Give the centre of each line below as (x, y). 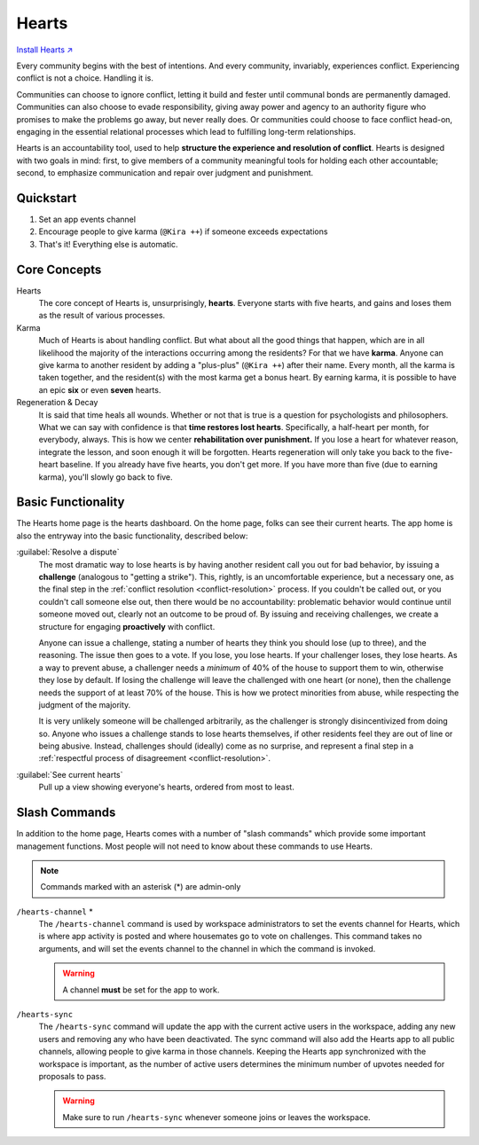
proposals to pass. (72, 1076)
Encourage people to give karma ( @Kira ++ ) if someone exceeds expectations (183, 231)
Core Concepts (59, 269)
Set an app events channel (87, 219)
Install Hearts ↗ (45, 50)
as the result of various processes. (102, 316)
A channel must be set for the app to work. (141, 990)
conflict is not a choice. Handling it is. (85, 78)
